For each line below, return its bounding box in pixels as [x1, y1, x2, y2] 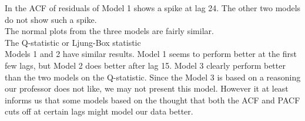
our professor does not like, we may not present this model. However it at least [5, 82, 289, 95]
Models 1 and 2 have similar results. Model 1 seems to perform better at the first [5, 48, 297, 60]
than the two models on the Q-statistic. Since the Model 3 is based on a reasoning [5, 70, 301, 83]
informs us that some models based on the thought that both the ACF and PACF [5, 93, 300, 106]
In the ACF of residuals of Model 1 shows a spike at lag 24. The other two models [5, 2, 301, 14]
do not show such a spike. [5, 13, 97, 25]
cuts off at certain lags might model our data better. [5, 105, 193, 117]
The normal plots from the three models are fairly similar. [5, 25, 214, 37]
